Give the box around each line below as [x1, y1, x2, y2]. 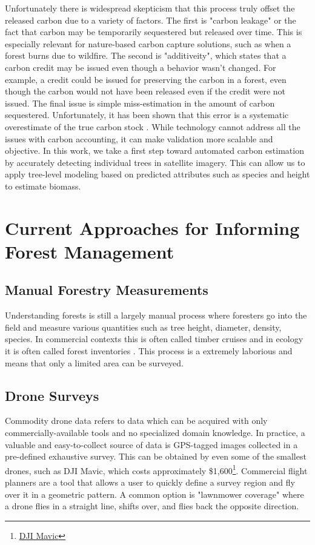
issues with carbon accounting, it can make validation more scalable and [5, 132, 273, 145]
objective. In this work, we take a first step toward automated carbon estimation [5, 144, 304, 157]
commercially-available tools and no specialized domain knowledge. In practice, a [5, 426, 305, 439]
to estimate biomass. [5, 179, 81, 192]
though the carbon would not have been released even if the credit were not [5, 85, 285, 97]
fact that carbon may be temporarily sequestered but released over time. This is [5, 25, 302, 38]
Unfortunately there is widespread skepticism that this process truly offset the [5, 2, 295, 14]
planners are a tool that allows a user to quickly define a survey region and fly [5, 476, 295, 489]
